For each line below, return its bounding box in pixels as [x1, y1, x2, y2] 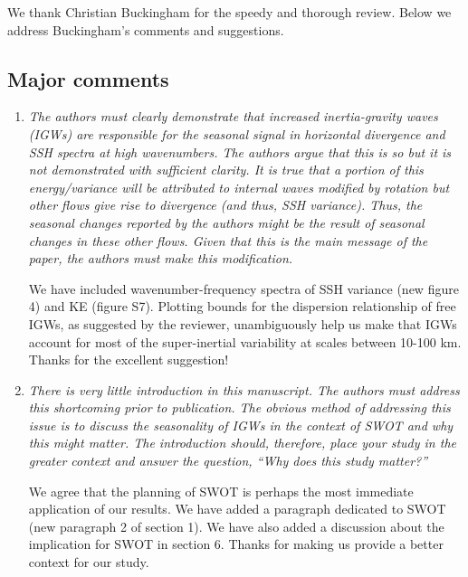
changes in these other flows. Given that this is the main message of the [28, 231, 428, 250]
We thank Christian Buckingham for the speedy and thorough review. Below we [7, 3, 452, 21]
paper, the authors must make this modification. [28, 249, 293, 268]
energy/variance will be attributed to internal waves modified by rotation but [28, 177, 450, 196]
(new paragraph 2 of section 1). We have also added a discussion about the [28, 516, 444, 535]
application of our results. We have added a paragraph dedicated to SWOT [28, 499, 446, 518]
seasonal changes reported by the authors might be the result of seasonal [28, 213, 425, 232]
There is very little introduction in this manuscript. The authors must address [28, 380, 460, 399]
